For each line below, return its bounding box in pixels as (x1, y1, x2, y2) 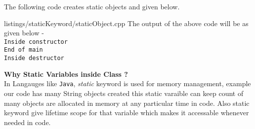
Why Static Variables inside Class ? (4, 68, 128, 79)
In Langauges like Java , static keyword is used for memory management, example (4, 78, 251, 89)
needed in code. (4, 117, 51, 127)
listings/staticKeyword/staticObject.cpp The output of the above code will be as (4, 18, 249, 28)
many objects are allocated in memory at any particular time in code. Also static (4, 97, 250, 108)
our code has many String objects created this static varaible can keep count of (4, 88, 244, 98)
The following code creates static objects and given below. (4, 1, 180, 11)
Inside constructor (4, 38, 68, 45)
